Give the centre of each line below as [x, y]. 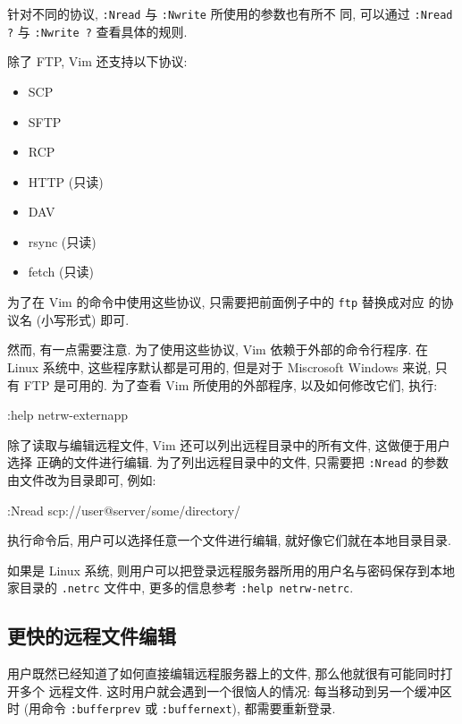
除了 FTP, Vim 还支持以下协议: [97, 61]
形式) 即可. [98, 319]
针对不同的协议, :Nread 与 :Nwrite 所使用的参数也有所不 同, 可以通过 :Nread [230, 13]
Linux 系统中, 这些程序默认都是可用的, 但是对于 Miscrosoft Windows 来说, [219, 366]
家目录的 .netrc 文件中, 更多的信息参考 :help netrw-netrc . [181, 588]
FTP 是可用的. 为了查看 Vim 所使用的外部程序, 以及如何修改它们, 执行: [231, 384]
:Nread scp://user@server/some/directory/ [124, 510]
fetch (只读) [61, 272]
